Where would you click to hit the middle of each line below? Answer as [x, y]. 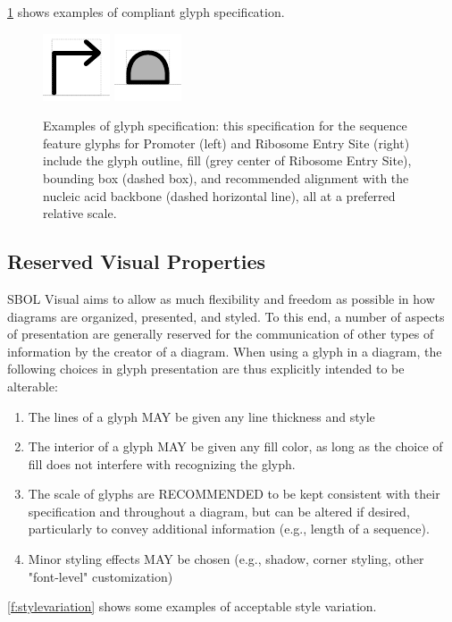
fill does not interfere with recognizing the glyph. [162, 463]
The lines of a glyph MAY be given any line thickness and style [201, 416]
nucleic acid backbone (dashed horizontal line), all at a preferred [219, 195]
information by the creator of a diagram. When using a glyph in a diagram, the [225, 351]
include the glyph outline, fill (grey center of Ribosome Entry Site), [227, 160]
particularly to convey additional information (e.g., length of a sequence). [229, 529]
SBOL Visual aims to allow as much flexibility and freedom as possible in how [221, 298]
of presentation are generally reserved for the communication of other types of [221, 334]
